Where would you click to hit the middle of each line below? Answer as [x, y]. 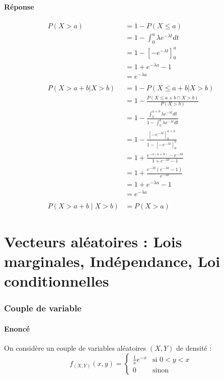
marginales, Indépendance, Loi [112, 261]
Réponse [19, 6]
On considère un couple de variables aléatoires [75, 347]
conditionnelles [57, 281]
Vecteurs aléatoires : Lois [93, 241]
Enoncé [17, 328]
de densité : [194, 347]
